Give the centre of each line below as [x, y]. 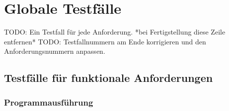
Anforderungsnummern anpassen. [55, 51]
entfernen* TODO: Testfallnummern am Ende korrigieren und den [105, 41]
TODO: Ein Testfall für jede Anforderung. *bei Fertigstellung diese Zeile [115, 32]
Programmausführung [49, 102]
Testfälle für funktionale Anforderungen [109, 78]
